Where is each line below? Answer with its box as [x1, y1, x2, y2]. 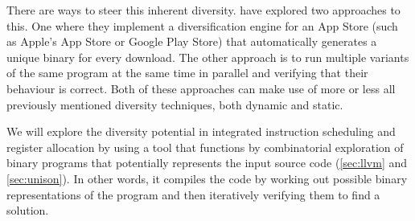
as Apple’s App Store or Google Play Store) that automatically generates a [6, 33, 377, 50]
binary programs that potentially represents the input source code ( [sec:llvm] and [6, 154, 408, 171]
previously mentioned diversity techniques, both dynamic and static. [6, 96, 343, 113]
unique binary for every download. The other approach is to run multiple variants [6, 48, 409, 65]
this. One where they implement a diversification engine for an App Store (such [6, 17, 398, 34]
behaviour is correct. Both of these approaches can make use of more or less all [6, 80, 396, 96]
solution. [6, 202, 49, 219]
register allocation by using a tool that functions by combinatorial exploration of [6, 138, 404, 155]
